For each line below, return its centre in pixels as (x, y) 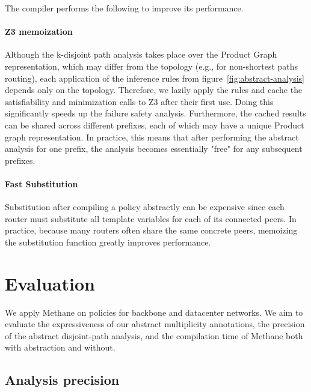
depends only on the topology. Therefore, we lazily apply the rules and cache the (154, 90)
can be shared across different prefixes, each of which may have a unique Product (155, 125)
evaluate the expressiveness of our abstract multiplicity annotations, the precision (155, 324)
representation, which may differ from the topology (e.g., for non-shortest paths (152, 66)
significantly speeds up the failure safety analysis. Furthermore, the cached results (155, 113)
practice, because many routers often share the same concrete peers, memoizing (151, 230)
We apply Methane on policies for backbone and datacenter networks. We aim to (154, 312)
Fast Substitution (42, 183)
